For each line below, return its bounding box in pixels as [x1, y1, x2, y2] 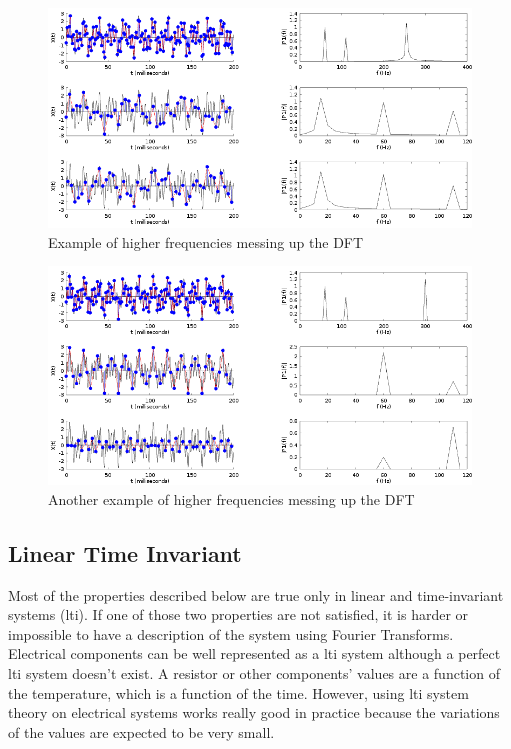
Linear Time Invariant [8, 537, 242, 568]
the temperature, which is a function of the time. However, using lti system [8, 682, 469, 703]
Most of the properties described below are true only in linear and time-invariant [8, 584, 504, 605]
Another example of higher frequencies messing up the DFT [48, 488, 415, 509]
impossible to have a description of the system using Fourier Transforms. [8, 623, 454, 644]
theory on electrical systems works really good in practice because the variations [8, 702, 500, 723]
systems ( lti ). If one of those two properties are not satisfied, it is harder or [8, 604, 469, 625]
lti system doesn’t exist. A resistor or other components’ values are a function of [8, 663, 500, 684]
